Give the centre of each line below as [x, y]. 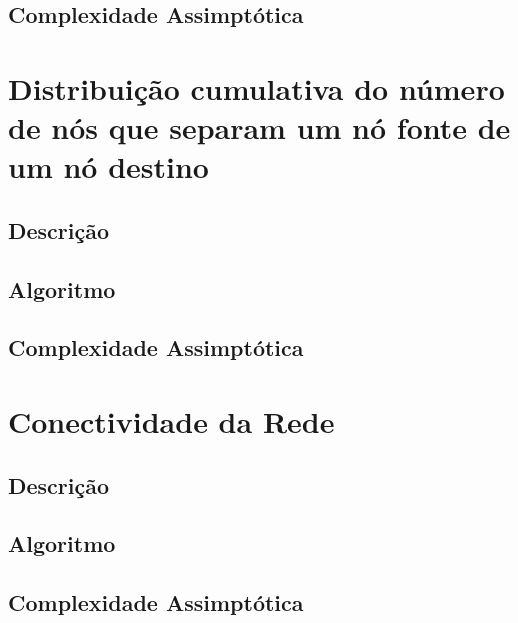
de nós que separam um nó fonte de [259, 127]
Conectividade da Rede [171, 421]
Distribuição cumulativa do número [256, 87]
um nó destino [108, 166]
